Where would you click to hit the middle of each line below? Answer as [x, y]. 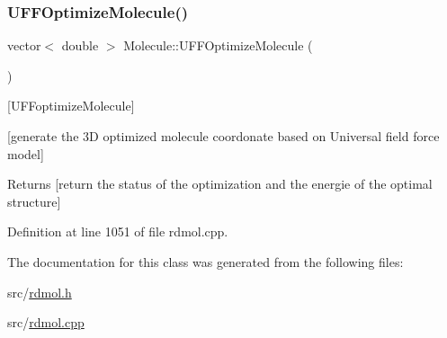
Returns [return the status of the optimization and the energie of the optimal [220, 184]
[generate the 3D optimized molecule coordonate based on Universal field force [223, 136]
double [80, 45]
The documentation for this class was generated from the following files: [206, 261]
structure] [34, 201]
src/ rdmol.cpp [46, 322]
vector [24, 45]
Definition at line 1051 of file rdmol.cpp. [118, 231]
